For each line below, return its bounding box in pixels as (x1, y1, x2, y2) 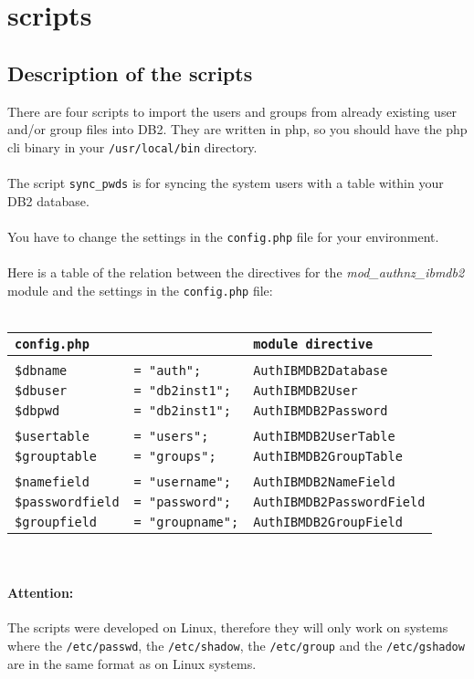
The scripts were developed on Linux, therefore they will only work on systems (7, 618, 448, 637)
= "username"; (133, 474, 231, 489)
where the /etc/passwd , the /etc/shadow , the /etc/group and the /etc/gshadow (7, 635, 465, 654)
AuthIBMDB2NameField (253, 474, 395, 489)
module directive (253, 336, 374, 351)
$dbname (15, 362, 68, 378)
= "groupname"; (133, 514, 239, 529)
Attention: (7, 583, 74, 602)
